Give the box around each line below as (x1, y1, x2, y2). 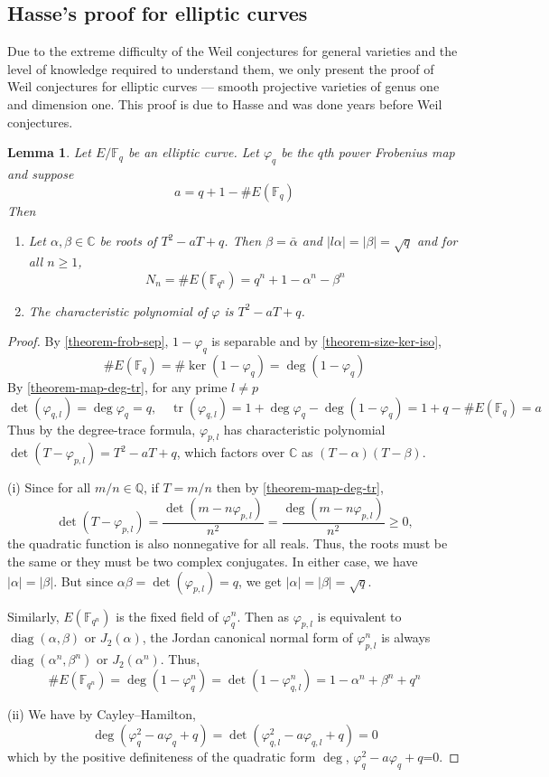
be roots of (99, 231, 157, 250)
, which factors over (176, 443, 285, 462)
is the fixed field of (116, 606, 219, 625)
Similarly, (7, 606, 60, 625)
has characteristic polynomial (223, 419, 386, 438)
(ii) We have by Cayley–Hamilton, (7, 705, 196, 724)
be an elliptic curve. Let (127, 143, 259, 162)
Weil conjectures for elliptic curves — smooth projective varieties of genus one (7, 77, 440, 96)
